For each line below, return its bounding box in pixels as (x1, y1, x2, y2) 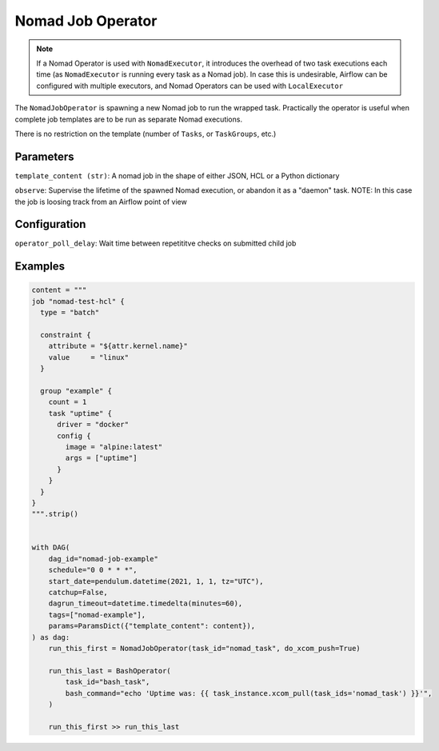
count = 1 (48, 397, 87, 407)
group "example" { (40, 386, 112, 395)
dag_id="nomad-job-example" (48, 554, 159, 563)
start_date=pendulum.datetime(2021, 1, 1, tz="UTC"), (48, 577, 264, 585)
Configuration (14, 218, 86, 231)
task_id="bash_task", (65, 677, 150, 687)
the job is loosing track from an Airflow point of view (14, 197, 187, 206)
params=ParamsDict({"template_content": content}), (48, 621, 256, 631)
